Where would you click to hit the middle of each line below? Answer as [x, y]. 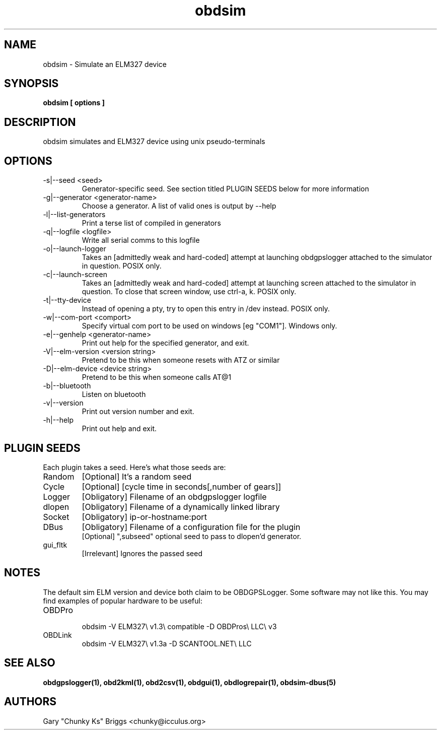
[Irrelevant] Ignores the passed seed [142, 553]
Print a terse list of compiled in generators [151, 223]
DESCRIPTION [40, 122]
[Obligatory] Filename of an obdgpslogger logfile [174, 496]
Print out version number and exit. [138, 412]
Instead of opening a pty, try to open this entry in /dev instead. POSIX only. [206, 309]
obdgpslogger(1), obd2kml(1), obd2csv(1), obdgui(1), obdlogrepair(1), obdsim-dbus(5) [190, 682]
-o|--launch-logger [75, 249]
